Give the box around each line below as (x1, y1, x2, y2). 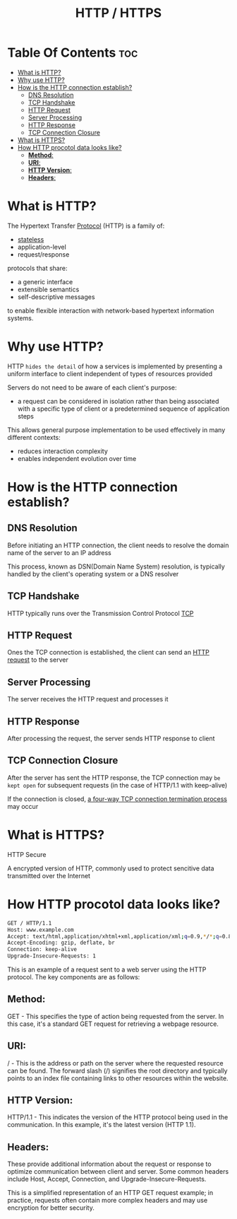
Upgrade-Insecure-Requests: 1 (7, 952, 97, 960)
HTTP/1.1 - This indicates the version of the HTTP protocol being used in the (7, 1113, 229, 1121)
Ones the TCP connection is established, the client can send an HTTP (7, 648, 210, 657)
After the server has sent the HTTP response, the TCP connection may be (7, 773, 221, 782)
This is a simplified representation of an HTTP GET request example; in (7, 1189, 214, 1197)
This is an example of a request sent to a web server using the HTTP (7, 965, 207, 974)
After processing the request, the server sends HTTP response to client (7, 734, 215, 743)
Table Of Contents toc (7, 45, 138, 61)
